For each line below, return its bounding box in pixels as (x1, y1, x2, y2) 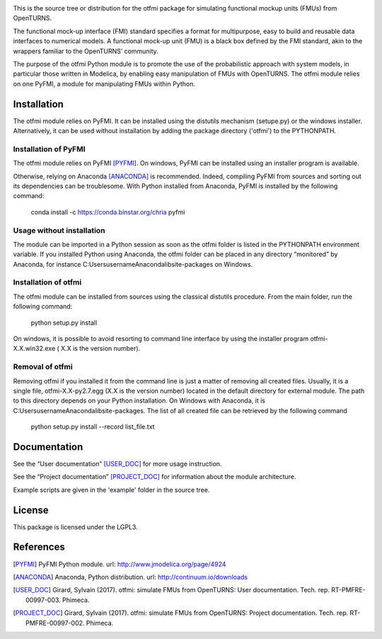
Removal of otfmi (13, 362, 74, 372)
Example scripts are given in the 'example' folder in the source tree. (13, 485, 210, 494)
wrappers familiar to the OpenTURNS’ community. (13, 47, 158, 55)
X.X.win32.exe (13, 344, 56, 353)
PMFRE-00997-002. (25, 618, 85, 627)
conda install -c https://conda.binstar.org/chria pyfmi (30, 207, 185, 216)
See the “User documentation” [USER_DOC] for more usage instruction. (13, 459, 222, 468)
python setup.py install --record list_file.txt (30, 422, 155, 431)
